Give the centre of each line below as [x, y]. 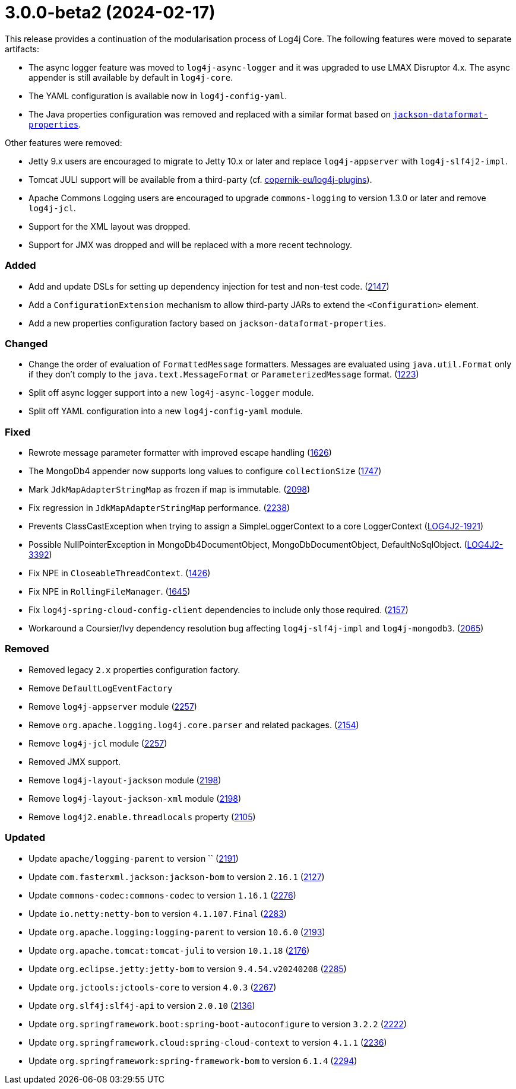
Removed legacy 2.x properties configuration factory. [134, 669]
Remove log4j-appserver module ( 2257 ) [113, 706]
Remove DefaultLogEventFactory [101, 688]
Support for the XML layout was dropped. [110, 226]
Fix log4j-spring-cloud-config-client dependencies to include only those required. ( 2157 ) [219, 610]
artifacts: [22, 49]
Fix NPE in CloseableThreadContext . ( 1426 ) [120, 573]
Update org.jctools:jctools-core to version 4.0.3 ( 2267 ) [153, 987]
